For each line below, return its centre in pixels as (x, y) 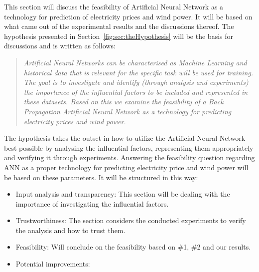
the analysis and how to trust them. (70, 230)
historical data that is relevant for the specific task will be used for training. (138, 72)
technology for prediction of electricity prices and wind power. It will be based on (128, 16)
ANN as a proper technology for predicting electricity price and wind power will (126, 167)
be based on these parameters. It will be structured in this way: (101, 177)
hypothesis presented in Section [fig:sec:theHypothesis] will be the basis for (119, 36)
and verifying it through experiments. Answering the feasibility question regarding (129, 157)
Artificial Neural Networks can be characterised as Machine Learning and (135, 62)
